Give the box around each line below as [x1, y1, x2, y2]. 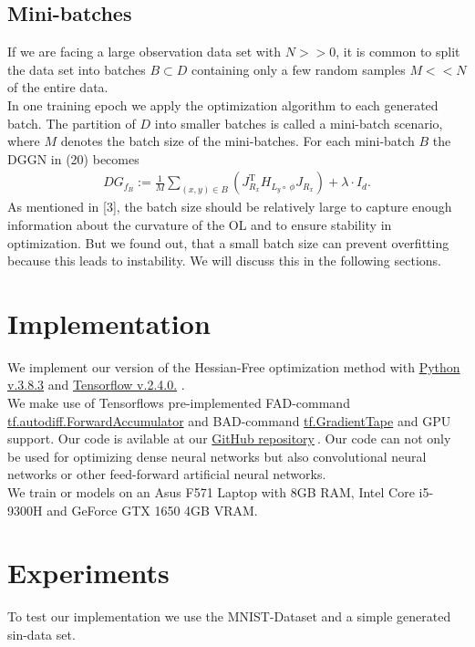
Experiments [7, 554, 170, 591]
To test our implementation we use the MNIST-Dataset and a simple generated [7, 607, 451, 626]
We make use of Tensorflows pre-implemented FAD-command [7, 393, 350, 412]
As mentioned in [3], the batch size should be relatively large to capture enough [7, 197, 452, 216]
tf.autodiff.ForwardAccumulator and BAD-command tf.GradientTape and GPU [7, 411, 451, 430]
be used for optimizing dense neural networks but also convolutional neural [7, 446, 427, 465]
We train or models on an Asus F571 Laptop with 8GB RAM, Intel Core [7, 483, 415, 502]
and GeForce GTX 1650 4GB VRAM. [46, 500, 258, 519]
